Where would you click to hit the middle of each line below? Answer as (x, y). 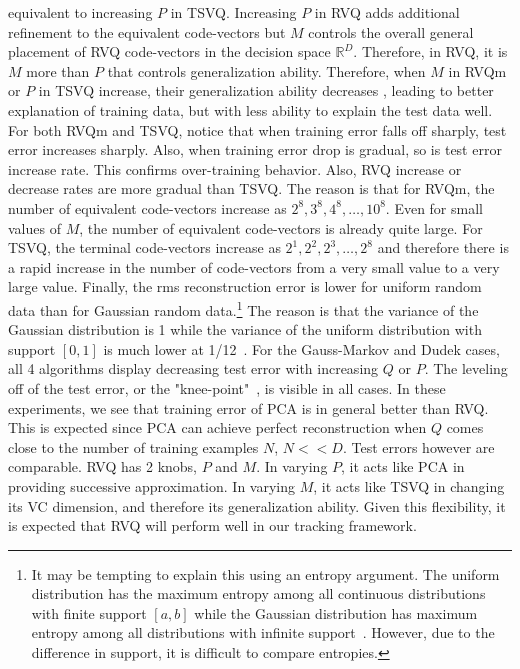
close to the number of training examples (133, 446)
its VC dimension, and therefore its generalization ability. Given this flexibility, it (257, 505)
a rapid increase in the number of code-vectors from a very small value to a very (254, 266)
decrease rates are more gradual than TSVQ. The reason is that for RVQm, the (251, 188)
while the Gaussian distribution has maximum (336, 612)
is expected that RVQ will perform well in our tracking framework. (212, 525)
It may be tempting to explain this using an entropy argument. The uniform (265, 573)
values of (34, 227)
